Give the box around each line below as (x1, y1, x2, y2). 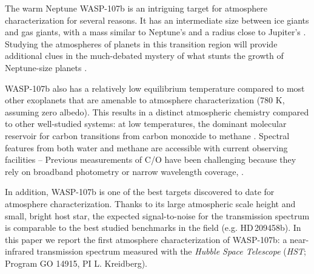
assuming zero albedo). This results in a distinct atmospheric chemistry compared (5, 105, 309, 118)
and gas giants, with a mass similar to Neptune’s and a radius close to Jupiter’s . (5, 26, 306, 38)
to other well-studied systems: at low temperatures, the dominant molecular (5, 117, 287, 130)
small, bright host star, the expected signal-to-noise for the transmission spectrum (5, 209, 310, 222)
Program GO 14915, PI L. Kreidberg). (5, 256, 147, 269)
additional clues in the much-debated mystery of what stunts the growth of (5, 49, 284, 62)
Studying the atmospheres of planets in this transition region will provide (5, 37, 278, 50)
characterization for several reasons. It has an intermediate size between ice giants (5, 13, 309, 26)
